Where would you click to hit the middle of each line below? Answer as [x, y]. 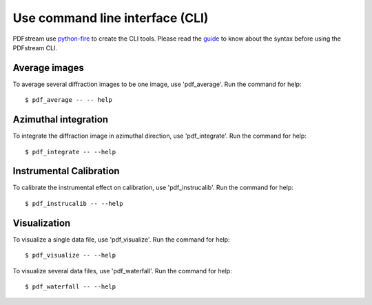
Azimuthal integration [61, 119]
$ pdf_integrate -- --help [71, 152]
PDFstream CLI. [35, 48]
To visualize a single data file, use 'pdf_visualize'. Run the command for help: [121, 239]
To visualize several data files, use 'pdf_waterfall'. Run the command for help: [122, 271]
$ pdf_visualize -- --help [71, 255]
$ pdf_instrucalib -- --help [74, 203]
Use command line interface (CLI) [111, 18]
